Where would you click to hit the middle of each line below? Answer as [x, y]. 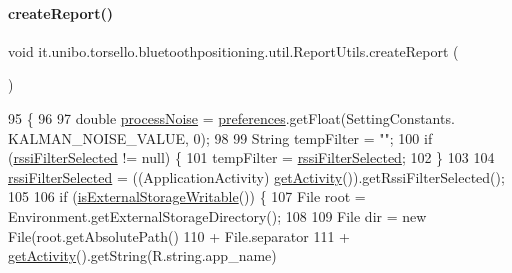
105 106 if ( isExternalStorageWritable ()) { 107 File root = [187, 196]
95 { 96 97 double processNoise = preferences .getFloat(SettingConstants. [231, 117]
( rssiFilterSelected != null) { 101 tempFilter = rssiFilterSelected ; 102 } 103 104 [251, 157]
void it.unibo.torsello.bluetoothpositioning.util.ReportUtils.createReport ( [233, 50]
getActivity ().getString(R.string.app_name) [142, 255]
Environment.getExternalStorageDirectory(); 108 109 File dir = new [217, 215]
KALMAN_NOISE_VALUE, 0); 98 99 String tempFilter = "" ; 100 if [220, 137]
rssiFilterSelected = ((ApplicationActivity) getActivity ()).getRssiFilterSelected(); [256, 176]
